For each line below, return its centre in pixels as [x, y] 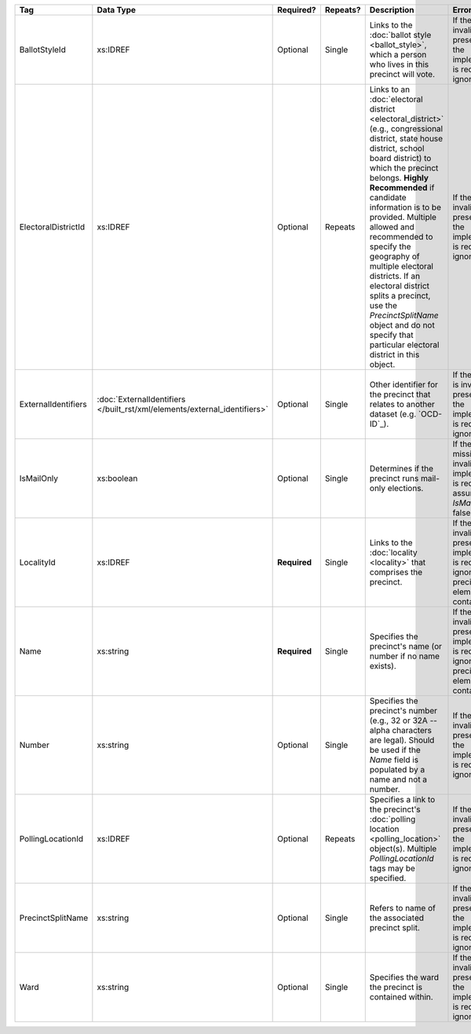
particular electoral [404, 345]
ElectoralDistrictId [52, 227]
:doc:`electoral [396, 99]
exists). [383, 666]
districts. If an [394, 276]
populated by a [397, 770]
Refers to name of [402, 908]
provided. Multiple [403, 217]
